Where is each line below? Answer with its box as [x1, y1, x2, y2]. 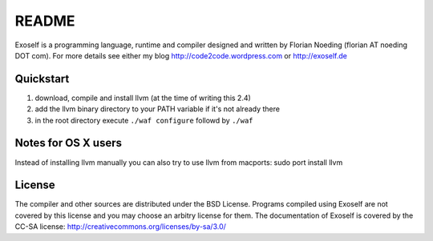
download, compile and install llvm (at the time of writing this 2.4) [34, 93, 252, 102]
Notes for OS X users [14, 136, 122, 150]
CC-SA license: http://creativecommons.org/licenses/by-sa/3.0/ [14, 222, 226, 231]
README [14, 12, 75, 30]
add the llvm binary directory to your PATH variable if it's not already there [34, 104, 281, 114]
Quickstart [14, 72, 70, 86]
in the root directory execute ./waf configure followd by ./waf [34, 115, 253, 125]
